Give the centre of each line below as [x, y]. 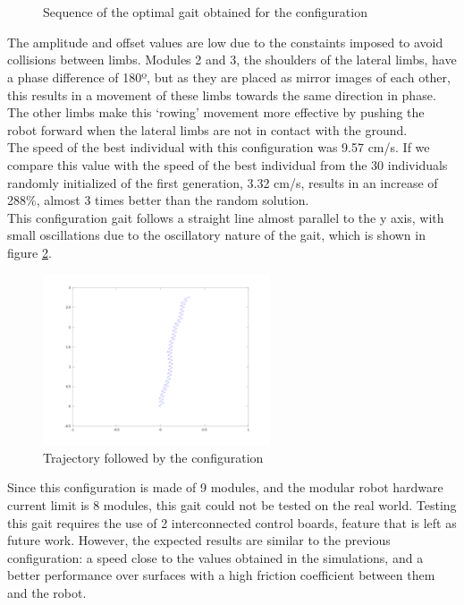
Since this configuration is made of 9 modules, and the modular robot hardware [225, 487]
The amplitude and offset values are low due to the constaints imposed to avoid [225, 42]
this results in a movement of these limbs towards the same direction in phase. [222, 94]
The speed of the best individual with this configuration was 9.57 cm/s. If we [219, 147]
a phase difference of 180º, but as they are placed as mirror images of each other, [229, 77]
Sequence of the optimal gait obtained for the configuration [205, 12]
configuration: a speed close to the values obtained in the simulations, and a [215, 557]
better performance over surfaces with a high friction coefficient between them [221, 575]
